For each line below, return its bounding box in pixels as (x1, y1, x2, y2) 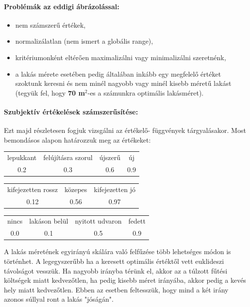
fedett (128, 216, 146, 226)
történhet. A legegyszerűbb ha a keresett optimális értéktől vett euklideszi (4, 256, 224, 266)
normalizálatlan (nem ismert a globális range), (15, 36, 153, 46)
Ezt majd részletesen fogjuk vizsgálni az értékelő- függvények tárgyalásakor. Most (4, 125, 246, 135)
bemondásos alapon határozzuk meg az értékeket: (4, 134, 151, 145)
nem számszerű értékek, (15, 19, 86, 30)
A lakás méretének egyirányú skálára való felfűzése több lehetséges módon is (4, 246, 231, 257)
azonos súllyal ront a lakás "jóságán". (4, 294, 114, 304)
